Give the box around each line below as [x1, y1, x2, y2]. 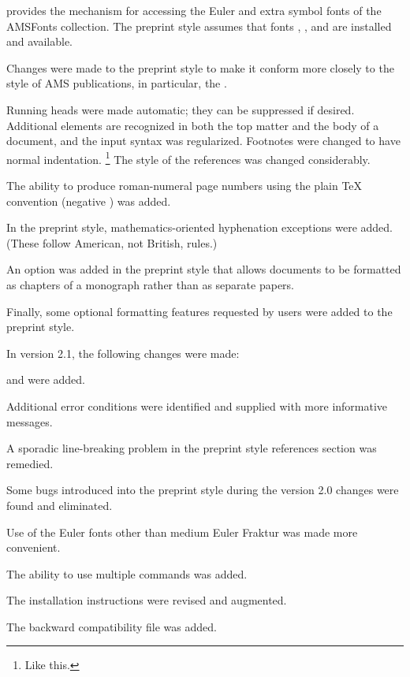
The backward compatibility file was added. [6, 618, 217, 634]
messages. [6, 413, 53, 430]
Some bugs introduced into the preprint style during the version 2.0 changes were [6, 482, 399, 498]
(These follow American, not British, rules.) [6, 234, 218, 251]
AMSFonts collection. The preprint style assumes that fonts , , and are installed [6, 17, 392, 34]
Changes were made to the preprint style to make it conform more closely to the [6, 59, 394, 76]
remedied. [6, 455, 54, 471]
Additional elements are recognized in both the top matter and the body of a [6, 117, 379, 133]
